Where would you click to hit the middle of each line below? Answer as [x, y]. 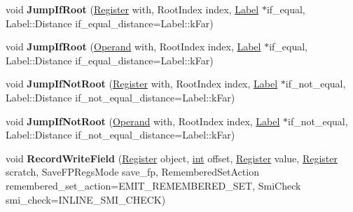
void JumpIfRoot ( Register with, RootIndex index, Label [132, 9]
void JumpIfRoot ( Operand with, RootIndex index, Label [133, 47]
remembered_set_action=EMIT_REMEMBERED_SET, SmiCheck [153, 185]
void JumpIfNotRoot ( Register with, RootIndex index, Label [142, 84]
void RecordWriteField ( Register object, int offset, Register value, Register [172, 158]
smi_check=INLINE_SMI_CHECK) [86, 199]
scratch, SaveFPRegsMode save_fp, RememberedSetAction [132, 172]
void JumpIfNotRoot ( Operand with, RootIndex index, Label [143, 121]
